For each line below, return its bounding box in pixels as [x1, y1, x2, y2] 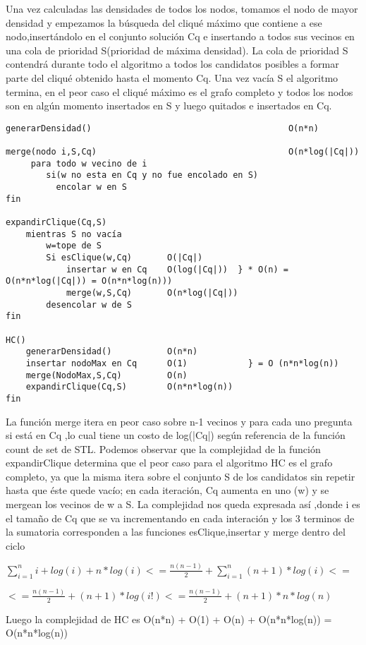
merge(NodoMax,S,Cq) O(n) [25, 370, 188, 380]
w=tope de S [46, 241, 102, 251]
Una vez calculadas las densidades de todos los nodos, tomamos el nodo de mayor [6, 1, 358, 16]
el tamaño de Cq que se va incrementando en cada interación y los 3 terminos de [6, 510, 355, 525]
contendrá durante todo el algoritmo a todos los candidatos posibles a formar [6, 56, 339, 71]
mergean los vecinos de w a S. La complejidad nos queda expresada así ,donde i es [6, 497, 360, 512]
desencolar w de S [46, 299, 132, 310]
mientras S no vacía [25, 229, 122, 239]
